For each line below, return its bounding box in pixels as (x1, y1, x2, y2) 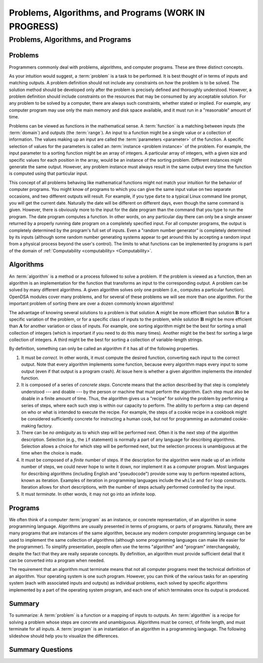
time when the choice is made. (21, 450, 83, 456)
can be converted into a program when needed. (9, 557, 105, 563)
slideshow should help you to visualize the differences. (9, 633, 119, 639)
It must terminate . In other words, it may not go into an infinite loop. (21, 491, 156, 497)
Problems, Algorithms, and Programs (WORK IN (9, 7, 205, 18)
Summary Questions (9, 645, 73, 654)
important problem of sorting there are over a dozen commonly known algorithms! (9, 301, 174, 306)
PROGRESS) (9, 21, 58, 32)
